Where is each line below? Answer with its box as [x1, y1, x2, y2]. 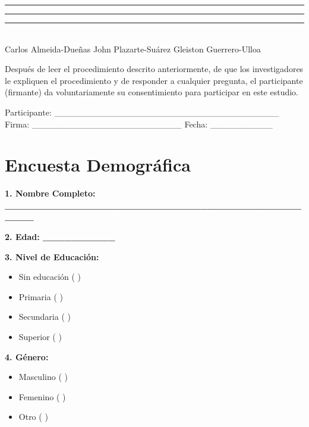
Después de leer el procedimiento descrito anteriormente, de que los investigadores [5, 63, 304, 75]
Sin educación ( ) [18, 270, 81, 283]
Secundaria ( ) [18, 310, 71, 323]
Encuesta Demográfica [5, 152, 191, 177]
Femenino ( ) [18, 390, 66, 403]
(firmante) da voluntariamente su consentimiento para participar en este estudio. [5, 86, 299, 98]
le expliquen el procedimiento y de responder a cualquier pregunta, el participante [5, 74, 303, 86]
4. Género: [5, 350, 49, 363]
